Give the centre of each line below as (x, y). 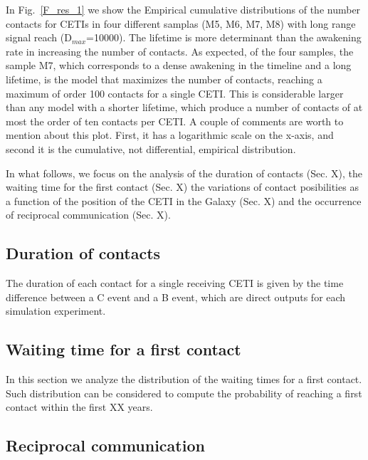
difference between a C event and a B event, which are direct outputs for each (176, 297)
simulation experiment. (56, 311)
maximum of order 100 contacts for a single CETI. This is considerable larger (175, 93)
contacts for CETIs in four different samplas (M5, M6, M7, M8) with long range (181, 23)
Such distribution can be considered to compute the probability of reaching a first (184, 393)
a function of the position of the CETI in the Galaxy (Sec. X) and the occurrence (184, 200)
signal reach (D (39, 37)
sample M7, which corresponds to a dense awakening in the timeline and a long (179, 65)
